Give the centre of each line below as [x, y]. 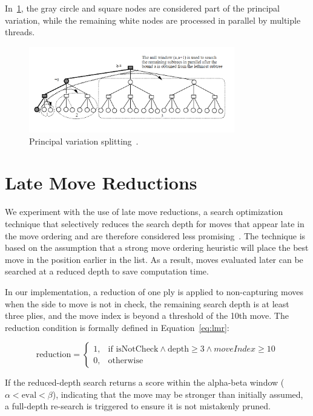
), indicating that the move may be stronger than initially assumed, [178, 394]
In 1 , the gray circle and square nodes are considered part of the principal [142, 8]
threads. [20, 32]
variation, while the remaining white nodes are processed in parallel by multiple [153, 20]
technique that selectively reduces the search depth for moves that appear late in [155, 223]
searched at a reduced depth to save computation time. [107, 271]
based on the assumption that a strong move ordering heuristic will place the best [157, 247]
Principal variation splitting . [84, 141]
